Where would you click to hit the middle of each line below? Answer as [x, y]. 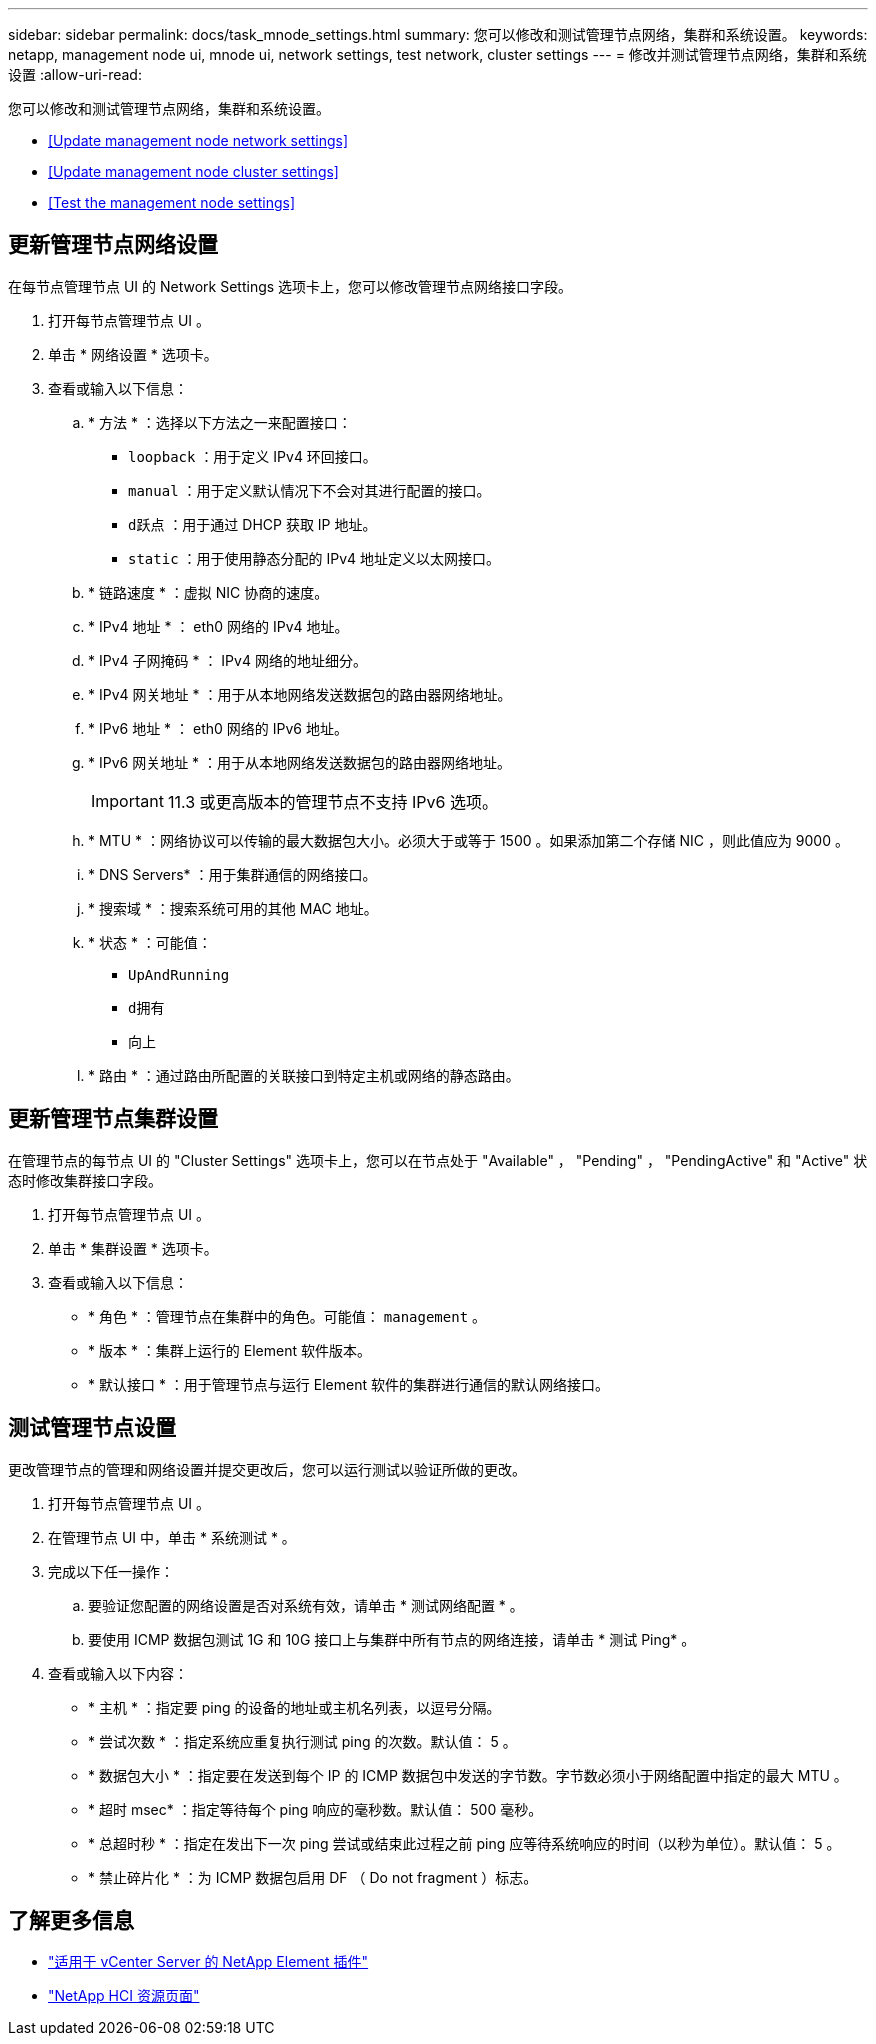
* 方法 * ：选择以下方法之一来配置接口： [220, 422]
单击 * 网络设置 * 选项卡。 [133, 354]
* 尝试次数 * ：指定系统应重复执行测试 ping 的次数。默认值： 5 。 [302, 1741]
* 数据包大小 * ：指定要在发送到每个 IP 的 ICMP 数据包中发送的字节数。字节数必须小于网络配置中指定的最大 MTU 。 [468, 1775]
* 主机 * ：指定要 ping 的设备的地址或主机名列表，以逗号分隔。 [294, 1707]
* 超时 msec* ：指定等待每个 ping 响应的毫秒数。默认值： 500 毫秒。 [315, 1809]
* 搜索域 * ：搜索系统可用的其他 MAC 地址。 [233, 908]
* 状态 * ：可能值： [150, 942]
